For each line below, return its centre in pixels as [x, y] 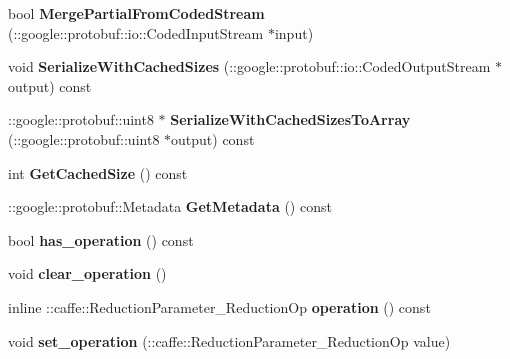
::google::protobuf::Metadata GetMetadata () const [170, 206]
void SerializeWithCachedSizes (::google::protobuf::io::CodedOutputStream [249, 66]
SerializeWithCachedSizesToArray [290, 119]
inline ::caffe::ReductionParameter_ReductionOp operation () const [219, 306]
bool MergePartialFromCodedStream [136, 13]
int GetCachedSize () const [98, 172]
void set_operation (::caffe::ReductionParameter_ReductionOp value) [229, 340]
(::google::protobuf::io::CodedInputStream [136, 32]
